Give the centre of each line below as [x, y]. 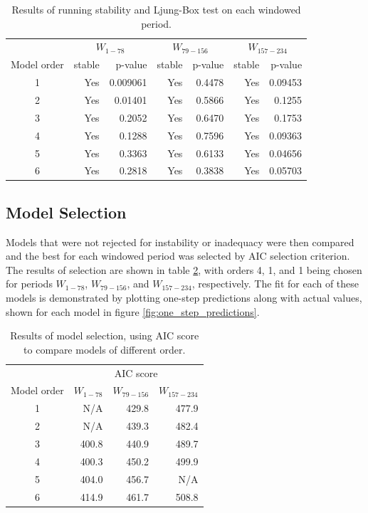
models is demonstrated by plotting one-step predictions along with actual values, [184, 298]
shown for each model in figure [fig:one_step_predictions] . [133, 311]
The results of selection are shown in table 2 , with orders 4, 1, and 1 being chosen [184, 269]
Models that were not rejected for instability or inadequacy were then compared [180, 242]
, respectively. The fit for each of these [275, 284]
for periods [29, 284]
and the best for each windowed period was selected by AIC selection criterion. [178, 256]
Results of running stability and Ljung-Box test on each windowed [156, 9]
